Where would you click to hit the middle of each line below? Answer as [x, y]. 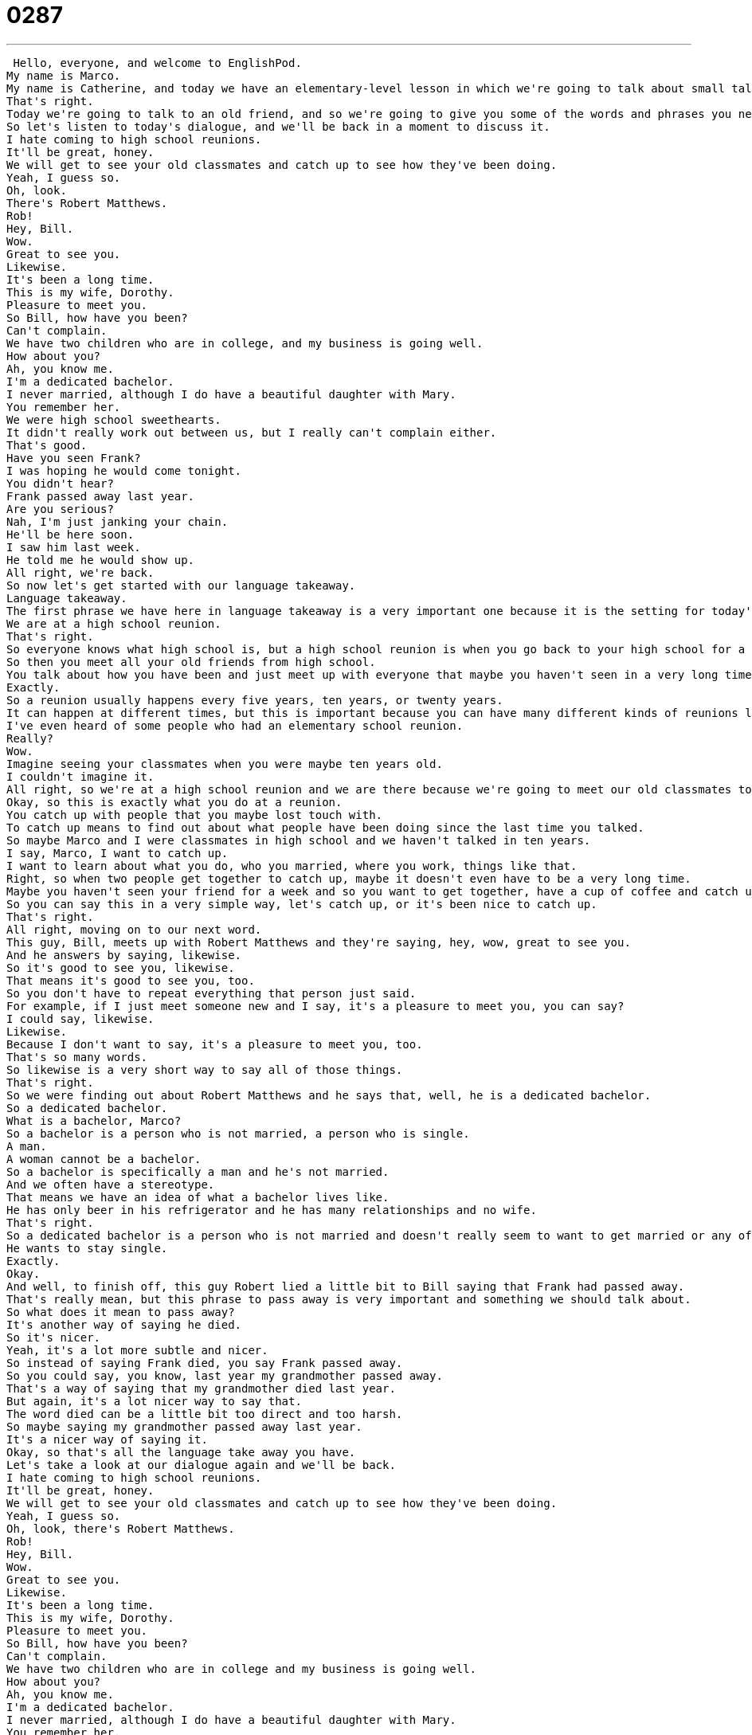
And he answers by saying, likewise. [124, 955]
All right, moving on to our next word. [134, 929]
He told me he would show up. [101, 560]
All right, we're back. [80, 572]
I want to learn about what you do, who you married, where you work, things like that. [292, 866]
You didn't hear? [60, 483]
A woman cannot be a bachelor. [104, 1159]
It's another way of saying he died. [124, 1324]
